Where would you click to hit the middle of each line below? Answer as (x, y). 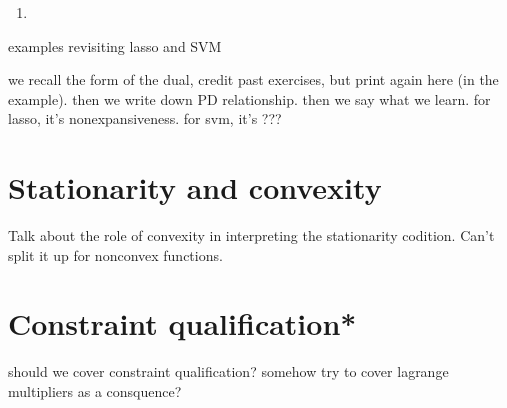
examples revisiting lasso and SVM (115, 45)
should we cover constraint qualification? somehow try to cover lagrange (228, 371)
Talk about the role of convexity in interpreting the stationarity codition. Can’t (251, 235)
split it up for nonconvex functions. (115, 254)
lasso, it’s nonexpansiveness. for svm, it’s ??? (145, 118)
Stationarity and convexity (195, 187)
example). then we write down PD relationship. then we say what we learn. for (249, 98)
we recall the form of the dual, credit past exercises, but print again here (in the (253, 79)
